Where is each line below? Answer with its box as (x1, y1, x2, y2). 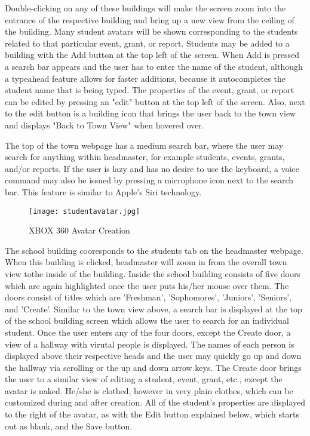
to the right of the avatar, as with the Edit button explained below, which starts (5, 408, 299, 420)
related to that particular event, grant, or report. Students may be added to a (5, 36, 290, 49)
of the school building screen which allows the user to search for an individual (5, 314, 289, 327)
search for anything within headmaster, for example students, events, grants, (5, 151, 285, 163)
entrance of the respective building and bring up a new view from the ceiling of (5, 13, 294, 26)
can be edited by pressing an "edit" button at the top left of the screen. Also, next (5, 95, 305, 108)
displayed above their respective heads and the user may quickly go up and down (5, 349, 302, 362)
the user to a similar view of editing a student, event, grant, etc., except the (5, 373, 283, 385)
